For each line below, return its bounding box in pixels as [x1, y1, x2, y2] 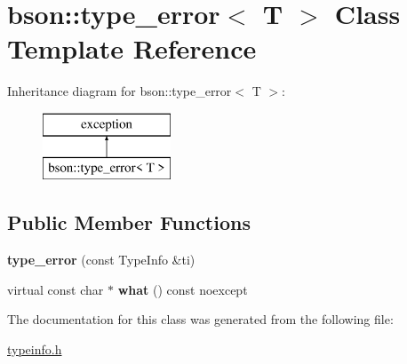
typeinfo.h [7, 340, 62, 359]
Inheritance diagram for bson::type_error [7, 82, 232, 100]
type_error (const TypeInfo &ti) [7, 250, 196, 269]
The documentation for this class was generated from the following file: [7, 310, 394, 328]
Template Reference [7, 30, 257, 67]
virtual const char [7, 280, 104, 298]
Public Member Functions [7, 209, 251, 236]
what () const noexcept [117, 280, 248, 298]
